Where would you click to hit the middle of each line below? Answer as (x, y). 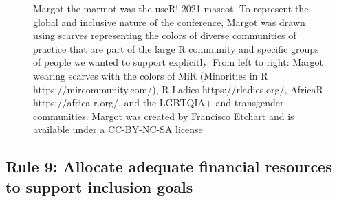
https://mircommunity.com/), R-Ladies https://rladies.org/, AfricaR (178, 89)
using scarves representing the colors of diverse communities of (165, 35)
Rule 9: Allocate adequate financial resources (169, 166)
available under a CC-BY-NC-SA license (118, 129)
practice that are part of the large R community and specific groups (176, 48)
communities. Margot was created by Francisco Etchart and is (164, 116)
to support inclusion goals (99, 186)
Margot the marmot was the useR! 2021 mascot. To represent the (171, 8)
